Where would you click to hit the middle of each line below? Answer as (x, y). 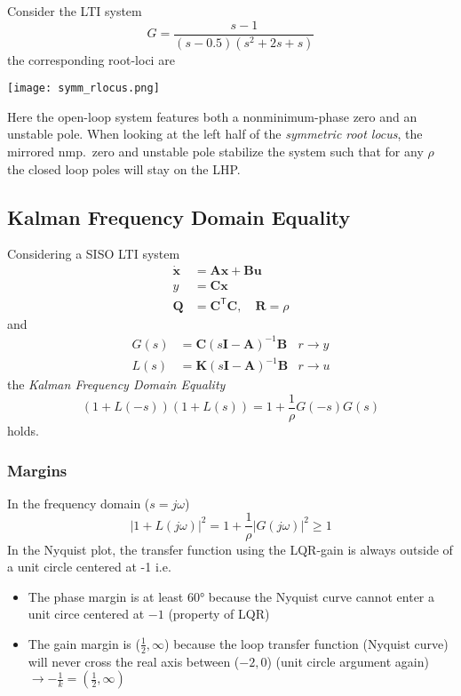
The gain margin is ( (84, 643)
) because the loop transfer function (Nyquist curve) (306, 643)
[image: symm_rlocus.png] (83, 88)
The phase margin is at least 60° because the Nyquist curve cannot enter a (231, 596)
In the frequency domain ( (79, 503)
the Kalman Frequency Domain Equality (116, 384)
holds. (23, 431)
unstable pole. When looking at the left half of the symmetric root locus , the (215, 134)
